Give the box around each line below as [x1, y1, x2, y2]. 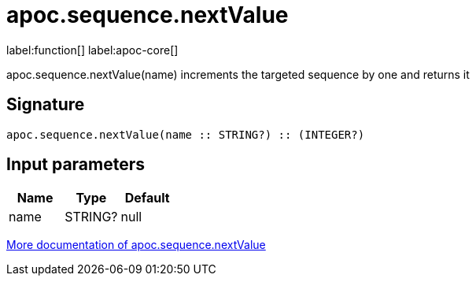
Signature [6, 95, 85, 115]
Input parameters [6, 154, 146, 175]
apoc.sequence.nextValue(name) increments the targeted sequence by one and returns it [6, 67, 470, 81]
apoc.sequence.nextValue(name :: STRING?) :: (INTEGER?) [6, 128, 365, 141]
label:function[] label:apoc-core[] [6, 43, 179, 57]
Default [124, 190, 170, 206]
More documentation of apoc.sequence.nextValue [6, 238, 266, 252]
